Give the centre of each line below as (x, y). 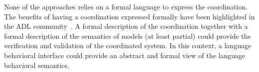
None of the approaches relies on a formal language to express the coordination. (126, 6)
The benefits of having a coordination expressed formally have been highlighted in (129, 16)
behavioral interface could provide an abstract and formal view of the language (125, 55)
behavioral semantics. (37, 65)
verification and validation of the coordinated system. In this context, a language (128, 45)
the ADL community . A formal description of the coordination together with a (126, 26)
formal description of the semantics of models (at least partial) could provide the (128, 36)
